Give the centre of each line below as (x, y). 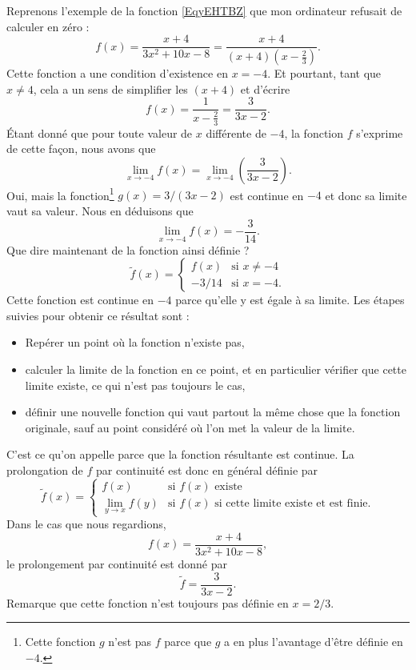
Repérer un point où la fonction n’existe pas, (135, 342)
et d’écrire (265, 88)
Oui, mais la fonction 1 (60, 194)
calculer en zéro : (48, 26)
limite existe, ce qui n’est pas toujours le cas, (135, 385)
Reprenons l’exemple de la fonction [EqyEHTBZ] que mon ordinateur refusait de (204, 10)
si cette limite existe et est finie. (293, 503)
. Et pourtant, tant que (324, 73)
